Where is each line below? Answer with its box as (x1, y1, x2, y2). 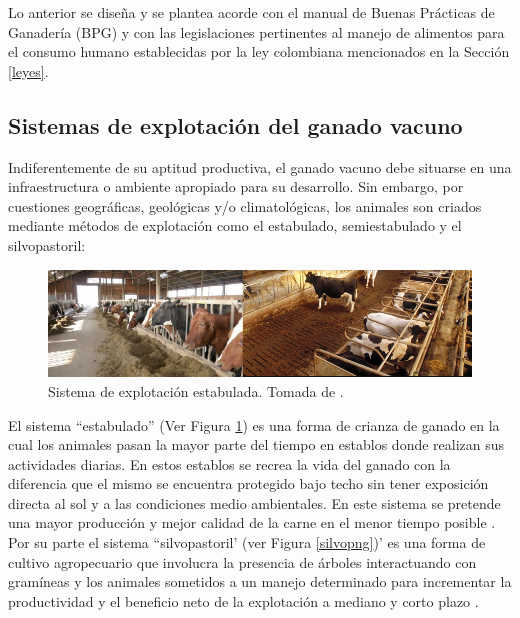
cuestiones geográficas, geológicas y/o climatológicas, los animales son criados (8, 195, 482, 216)
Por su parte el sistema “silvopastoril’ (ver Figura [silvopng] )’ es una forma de (8, 532, 486, 553)
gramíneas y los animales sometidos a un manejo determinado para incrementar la (8, 571, 512, 592)
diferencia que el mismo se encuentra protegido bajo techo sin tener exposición (8, 473, 489, 494)
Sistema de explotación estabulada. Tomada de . (48, 380, 344, 401)
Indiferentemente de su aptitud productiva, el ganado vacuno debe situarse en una (8, 156, 512, 177)
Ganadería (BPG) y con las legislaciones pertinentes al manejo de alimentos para (8, 21, 505, 42)
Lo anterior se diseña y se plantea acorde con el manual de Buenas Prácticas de (8, 2, 495, 22)
